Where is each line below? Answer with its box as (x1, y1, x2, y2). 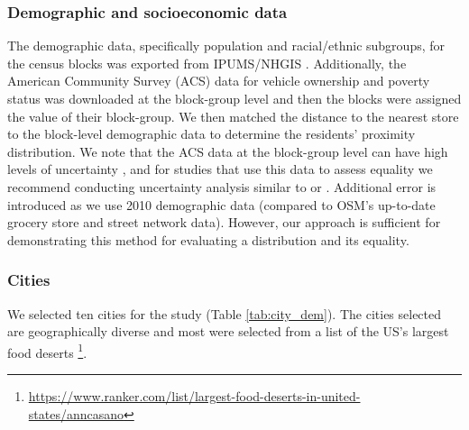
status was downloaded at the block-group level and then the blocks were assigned (7, 89, 462, 107)
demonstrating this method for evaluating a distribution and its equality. (7, 230, 409, 249)
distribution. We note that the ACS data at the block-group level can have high (7, 142, 448, 160)
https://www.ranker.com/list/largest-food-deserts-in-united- (28, 387, 361, 405)
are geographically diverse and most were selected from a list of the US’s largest (7, 322, 449, 341)
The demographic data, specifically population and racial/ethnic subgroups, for (7, 36, 446, 55)
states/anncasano (28, 404, 124, 423)
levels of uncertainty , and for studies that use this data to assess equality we (7, 160, 433, 178)
